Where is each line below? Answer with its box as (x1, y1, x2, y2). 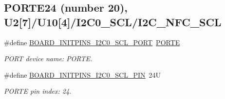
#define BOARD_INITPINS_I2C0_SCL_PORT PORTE (4, 37, 180, 47)
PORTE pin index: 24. (4, 86, 72, 96)
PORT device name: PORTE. (4, 53, 93, 64)
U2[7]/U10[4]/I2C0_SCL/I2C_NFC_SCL (4, 14, 222, 29)
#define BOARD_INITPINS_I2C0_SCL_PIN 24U (4, 69, 161, 80)
